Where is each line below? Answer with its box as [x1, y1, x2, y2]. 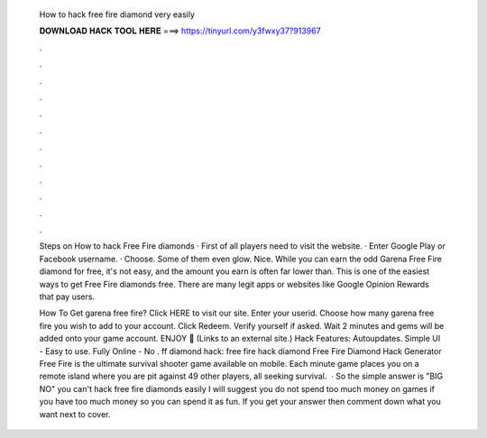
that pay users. [39, 291, 95, 302]
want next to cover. [39, 408, 111, 419]
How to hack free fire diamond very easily [39, 9, 196, 20]
